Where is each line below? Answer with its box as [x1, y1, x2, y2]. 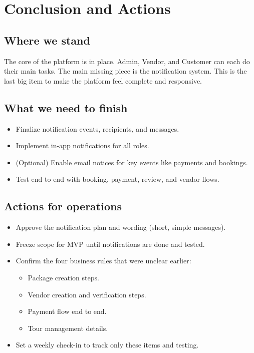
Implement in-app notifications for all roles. [16, 140, 149, 151]
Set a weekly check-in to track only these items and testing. [16, 339, 199, 350]
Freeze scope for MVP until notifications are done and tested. [16, 238, 205, 249]
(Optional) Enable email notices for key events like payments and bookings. [16, 157, 248, 167]
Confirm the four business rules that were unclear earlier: [16, 255, 191, 266]
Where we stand [4, 32, 90, 48]
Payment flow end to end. [28, 306, 107, 316]
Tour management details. [28, 322, 108, 333]
